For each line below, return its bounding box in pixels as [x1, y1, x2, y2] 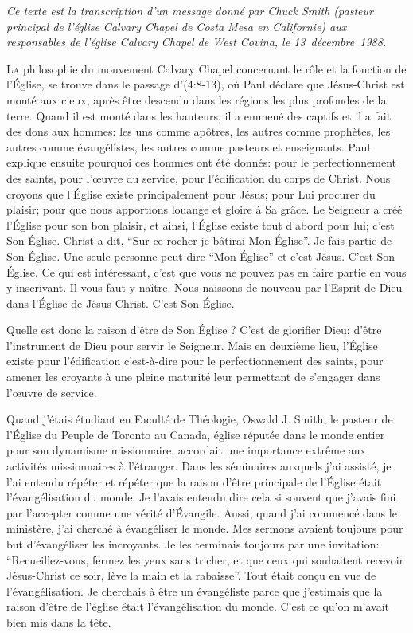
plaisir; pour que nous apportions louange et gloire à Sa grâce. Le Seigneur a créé [6, 201, 403, 218]
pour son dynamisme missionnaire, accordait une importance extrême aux [6, 442, 367, 458]
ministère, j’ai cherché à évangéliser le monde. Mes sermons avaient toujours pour [6, 520, 403, 537]
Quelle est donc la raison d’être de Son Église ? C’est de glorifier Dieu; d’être [6, 321, 382, 338]
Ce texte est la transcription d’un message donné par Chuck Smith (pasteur [6, 2, 373, 18]
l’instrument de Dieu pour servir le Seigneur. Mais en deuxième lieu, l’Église [6, 336, 378, 353]
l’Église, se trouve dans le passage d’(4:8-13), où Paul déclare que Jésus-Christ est [6, 76, 405, 92]
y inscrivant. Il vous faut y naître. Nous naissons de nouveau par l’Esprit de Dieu [6, 279, 403, 296]
